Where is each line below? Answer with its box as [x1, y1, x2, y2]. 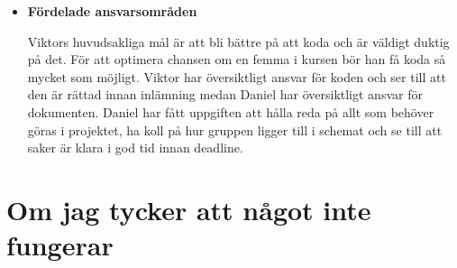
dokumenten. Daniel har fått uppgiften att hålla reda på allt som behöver [27, 102, 434, 121]
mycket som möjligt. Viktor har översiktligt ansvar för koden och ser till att [27, 67, 446, 86]
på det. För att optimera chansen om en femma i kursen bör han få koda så [27, 50, 446, 69]
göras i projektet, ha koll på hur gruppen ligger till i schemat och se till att [27, 120, 443, 139]
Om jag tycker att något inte [6, 190, 371, 227]
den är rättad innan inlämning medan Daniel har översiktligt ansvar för [27, 85, 423, 104]
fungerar [6, 226, 114, 263]
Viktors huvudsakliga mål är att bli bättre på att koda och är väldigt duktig [27, 32, 450, 51]
